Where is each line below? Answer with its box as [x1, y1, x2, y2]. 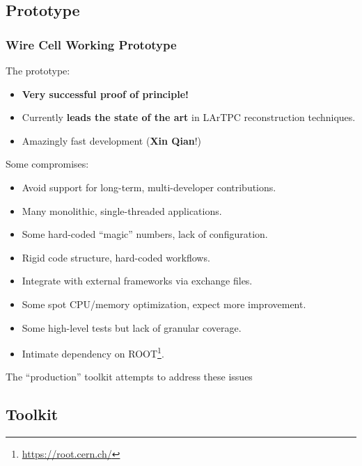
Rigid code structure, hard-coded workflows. [22, 250, 210, 264]
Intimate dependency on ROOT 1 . [22, 344, 164, 360]
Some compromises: [6, 156, 89, 171]
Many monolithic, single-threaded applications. [22, 203, 222, 218]
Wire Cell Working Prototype [6, 35, 177, 53]
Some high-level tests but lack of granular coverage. [22, 320, 242, 335]
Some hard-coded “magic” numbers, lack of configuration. [22, 227, 268, 241]
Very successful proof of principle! [22, 86, 189, 101]
